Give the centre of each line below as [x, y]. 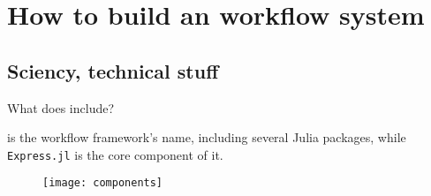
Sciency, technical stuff [113, 70]
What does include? [61, 107]
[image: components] [103, 183]
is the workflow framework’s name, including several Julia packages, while [207, 137]
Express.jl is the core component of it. [115, 154]
